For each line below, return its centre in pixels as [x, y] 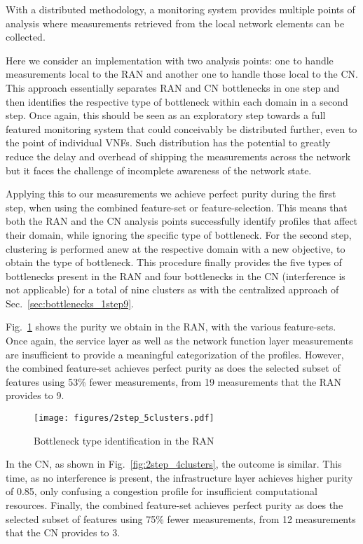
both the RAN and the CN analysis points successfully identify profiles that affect [182, 221]
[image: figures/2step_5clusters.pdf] [124, 418]
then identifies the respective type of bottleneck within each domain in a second [177, 101]
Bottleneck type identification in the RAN [124, 440]
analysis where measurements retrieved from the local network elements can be [175, 23]
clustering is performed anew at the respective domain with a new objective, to [176, 248]
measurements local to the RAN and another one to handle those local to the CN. [182, 74]
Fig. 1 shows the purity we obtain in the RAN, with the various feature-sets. [171, 327]
